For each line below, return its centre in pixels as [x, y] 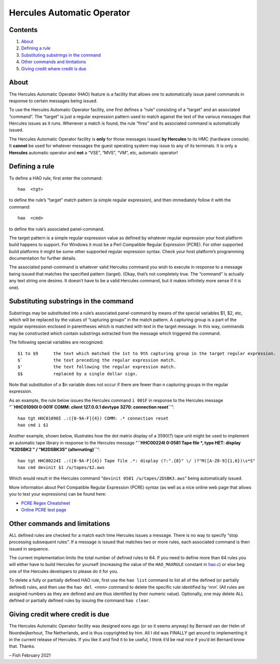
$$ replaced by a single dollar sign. [78, 374]
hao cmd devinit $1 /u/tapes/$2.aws [61, 467]
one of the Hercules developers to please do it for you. [64, 571]
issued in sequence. [29, 549]
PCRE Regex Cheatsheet [46, 503]
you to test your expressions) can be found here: [58, 494]
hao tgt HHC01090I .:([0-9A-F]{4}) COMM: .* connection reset [93, 418]
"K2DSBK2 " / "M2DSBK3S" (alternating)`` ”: [55, 450]
